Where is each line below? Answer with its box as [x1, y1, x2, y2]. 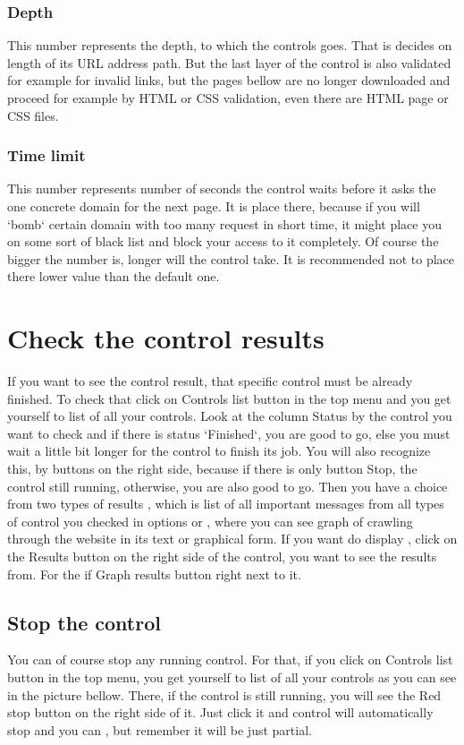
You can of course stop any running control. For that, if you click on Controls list [7, 650, 453, 669]
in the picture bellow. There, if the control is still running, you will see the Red [7, 685, 442, 704]
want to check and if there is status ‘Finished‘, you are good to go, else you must [7, 424, 451, 442]
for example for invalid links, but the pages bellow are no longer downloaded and [7, 71, 451, 90]
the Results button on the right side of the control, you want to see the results [7, 547, 437, 566]
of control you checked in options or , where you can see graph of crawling [7, 511, 413, 530]
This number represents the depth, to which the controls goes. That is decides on [7, 36, 452, 55]
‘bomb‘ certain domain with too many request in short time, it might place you [7, 214, 442, 233]
